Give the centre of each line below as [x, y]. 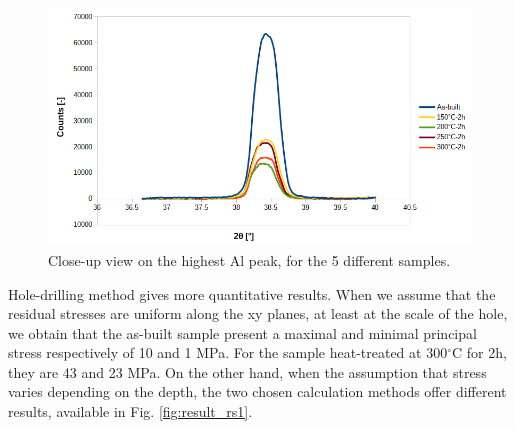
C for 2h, [479, 352]
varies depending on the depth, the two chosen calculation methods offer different [257, 391]
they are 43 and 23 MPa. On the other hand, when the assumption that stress [247, 371]
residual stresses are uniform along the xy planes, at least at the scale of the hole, [258, 313]
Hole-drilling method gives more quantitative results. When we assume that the [252, 293]
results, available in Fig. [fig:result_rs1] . [130, 411]
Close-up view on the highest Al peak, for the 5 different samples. [249, 259]
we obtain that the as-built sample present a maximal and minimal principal [242, 332]
